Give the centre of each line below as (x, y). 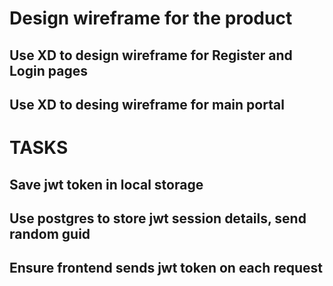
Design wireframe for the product (151, 18)
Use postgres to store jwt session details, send (158, 218)
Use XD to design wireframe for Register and (151, 55)
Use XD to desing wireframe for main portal (147, 104)
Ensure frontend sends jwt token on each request (166, 268)
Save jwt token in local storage (106, 184)
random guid (50, 233)
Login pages (48, 70)
